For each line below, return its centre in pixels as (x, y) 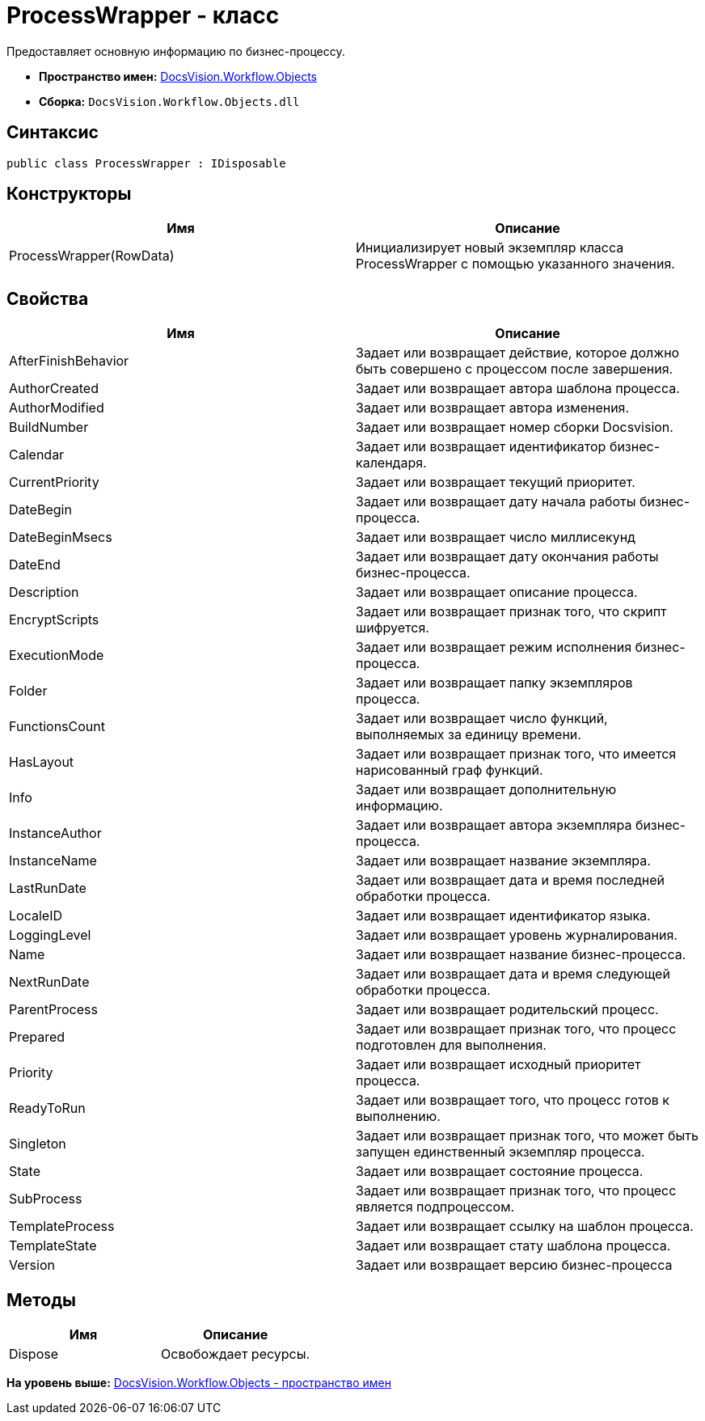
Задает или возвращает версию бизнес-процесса (514, 1265)
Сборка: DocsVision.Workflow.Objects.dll (169, 101)
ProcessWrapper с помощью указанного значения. (515, 264)
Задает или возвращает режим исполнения (494, 647)
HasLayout (42, 762)
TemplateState (53, 1246)
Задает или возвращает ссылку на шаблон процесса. (525, 1226)
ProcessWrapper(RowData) (92, 256)
